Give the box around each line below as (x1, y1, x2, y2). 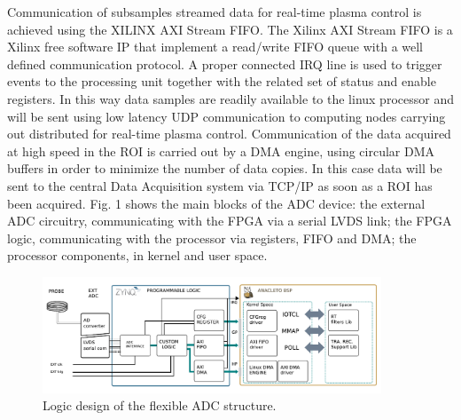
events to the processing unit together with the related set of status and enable (7, 72, 436, 91)
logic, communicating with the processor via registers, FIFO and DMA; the (7, 228, 417, 247)
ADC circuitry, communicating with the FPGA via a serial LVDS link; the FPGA (7, 211, 452, 230)
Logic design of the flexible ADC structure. (43, 396, 277, 415)
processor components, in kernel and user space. (7, 246, 268, 265)
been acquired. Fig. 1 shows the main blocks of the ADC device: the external (7, 194, 426, 212)
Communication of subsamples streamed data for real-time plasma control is (7, 3, 422, 20)
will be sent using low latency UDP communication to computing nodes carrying (7, 107, 446, 125)
